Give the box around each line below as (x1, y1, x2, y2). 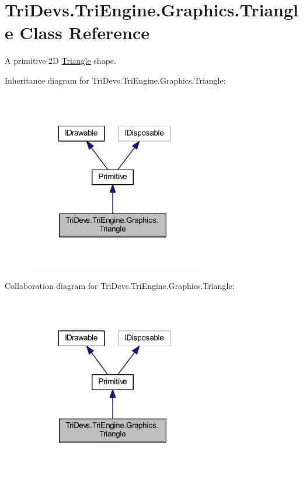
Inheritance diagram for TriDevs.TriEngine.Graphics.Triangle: (5, 74, 226, 86)
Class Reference (19, 20, 149, 44)
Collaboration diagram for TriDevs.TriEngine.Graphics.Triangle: (5, 279, 235, 291)
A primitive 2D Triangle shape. (5, 54, 116, 67)
